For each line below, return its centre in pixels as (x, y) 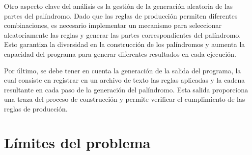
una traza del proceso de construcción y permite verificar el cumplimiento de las (125, 99)
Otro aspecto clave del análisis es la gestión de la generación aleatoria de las (118, 6)
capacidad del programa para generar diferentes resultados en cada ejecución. (120, 54)
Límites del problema (77, 142)
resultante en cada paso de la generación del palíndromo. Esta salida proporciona (126, 89)
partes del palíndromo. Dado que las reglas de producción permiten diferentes (121, 15)
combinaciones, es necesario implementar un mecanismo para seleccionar (113, 25)
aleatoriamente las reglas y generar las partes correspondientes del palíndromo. (123, 34)
